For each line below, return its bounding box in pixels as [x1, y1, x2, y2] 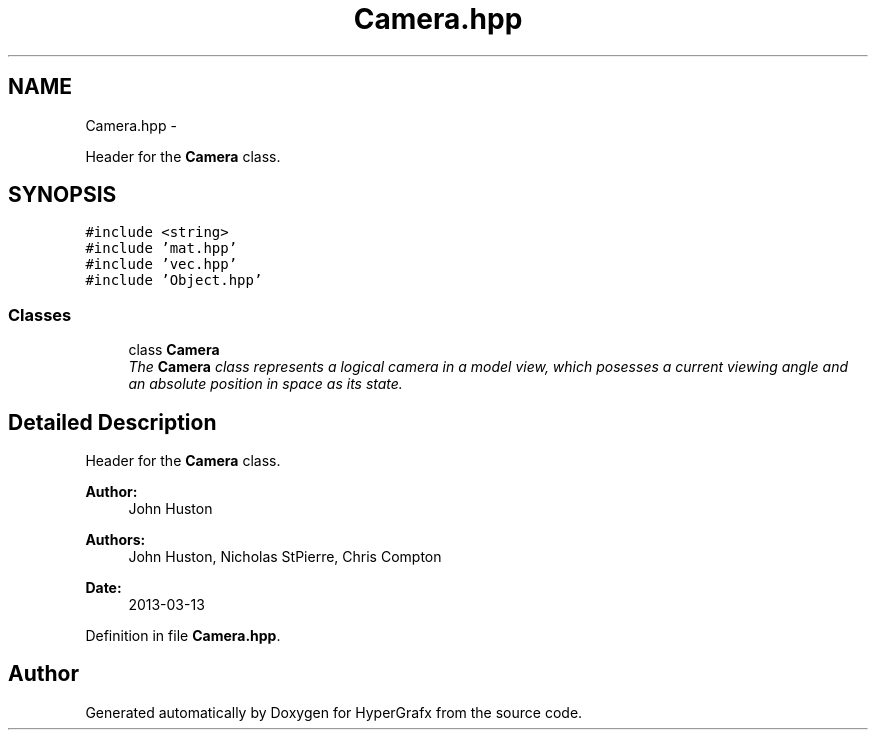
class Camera [128, 341, 220, 359]
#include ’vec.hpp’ [85, 256, 238, 273]
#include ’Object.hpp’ [85, 272, 263, 289]
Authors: [85, 531, 146, 549]
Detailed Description [8, 409, 217, 435]
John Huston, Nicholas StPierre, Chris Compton [128, 548, 442, 566]
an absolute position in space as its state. [128, 375, 403, 393]
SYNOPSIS [8, 182, 117, 208]
